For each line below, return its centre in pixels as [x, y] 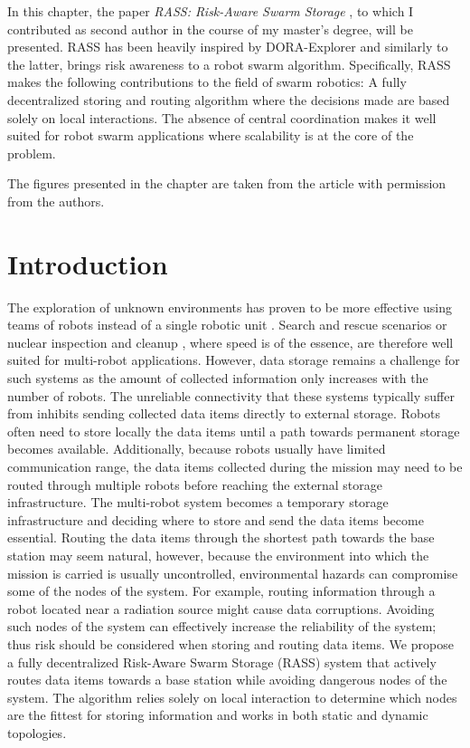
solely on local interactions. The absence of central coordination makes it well [222, 117]
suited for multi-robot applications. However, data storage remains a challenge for [234, 360]
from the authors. [56, 201]
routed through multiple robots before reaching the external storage [195, 484]
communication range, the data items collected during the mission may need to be [235, 466]
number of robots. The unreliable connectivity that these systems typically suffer [231, 395]
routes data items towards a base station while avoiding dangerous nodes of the [227, 680]
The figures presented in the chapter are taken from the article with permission [227, 183]
